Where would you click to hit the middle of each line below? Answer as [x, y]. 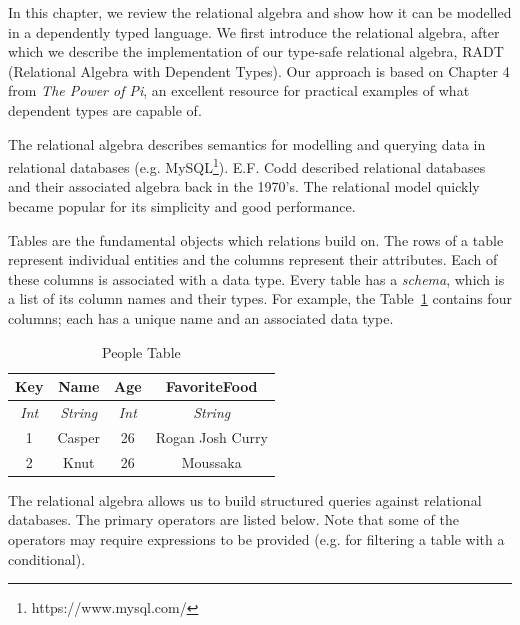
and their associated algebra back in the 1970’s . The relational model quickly [244, 186]
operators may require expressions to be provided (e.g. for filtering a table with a [256, 538]
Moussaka [211, 461]
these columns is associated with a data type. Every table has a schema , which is [256, 278]
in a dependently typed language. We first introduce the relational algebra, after [254, 31]
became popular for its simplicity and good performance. [182, 206]
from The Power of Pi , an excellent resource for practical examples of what [239, 90]
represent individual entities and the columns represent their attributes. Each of [253, 259]
